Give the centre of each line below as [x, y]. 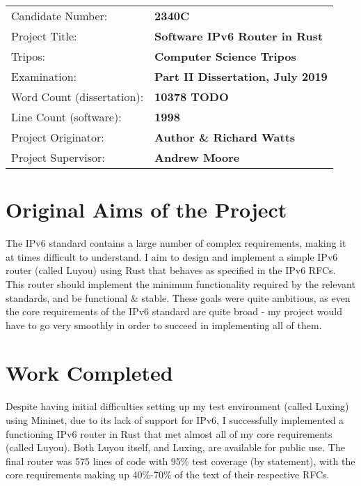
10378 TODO [192, 97]
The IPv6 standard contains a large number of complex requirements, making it [176, 243]
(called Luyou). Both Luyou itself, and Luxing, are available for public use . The [175, 447]
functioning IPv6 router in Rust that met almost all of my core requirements [169, 433]
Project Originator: [58, 137]
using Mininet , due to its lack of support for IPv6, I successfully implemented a [175, 420]
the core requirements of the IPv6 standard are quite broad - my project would [174, 311]
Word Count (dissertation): [78, 97]
